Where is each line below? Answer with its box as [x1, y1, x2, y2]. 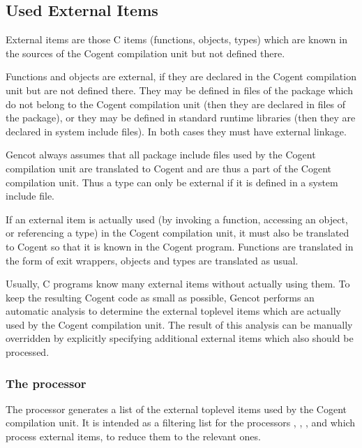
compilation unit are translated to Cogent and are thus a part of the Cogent [6, 160, 331, 175]
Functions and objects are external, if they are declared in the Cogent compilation [6, 69, 356, 84]
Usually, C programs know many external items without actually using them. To [6, 276, 350, 291]
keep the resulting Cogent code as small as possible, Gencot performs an [6, 290, 315, 304]
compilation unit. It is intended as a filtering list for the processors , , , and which [6, 415, 356, 430]
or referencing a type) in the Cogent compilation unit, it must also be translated [6, 225, 349, 240]
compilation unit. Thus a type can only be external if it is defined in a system [6, 174, 338, 189]
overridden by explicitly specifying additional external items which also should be [6, 331, 354, 345]
